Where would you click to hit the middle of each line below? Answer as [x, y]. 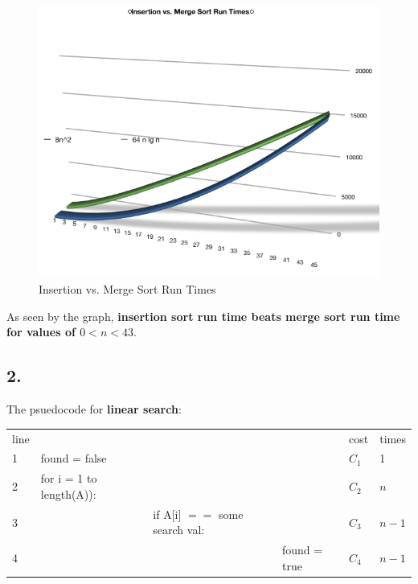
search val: [179, 530]
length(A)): [68, 494]
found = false [74, 458]
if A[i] [167, 514]
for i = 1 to [69, 478]
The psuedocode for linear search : [94, 409]
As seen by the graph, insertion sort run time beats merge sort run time [203, 316]
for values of [41, 332]
